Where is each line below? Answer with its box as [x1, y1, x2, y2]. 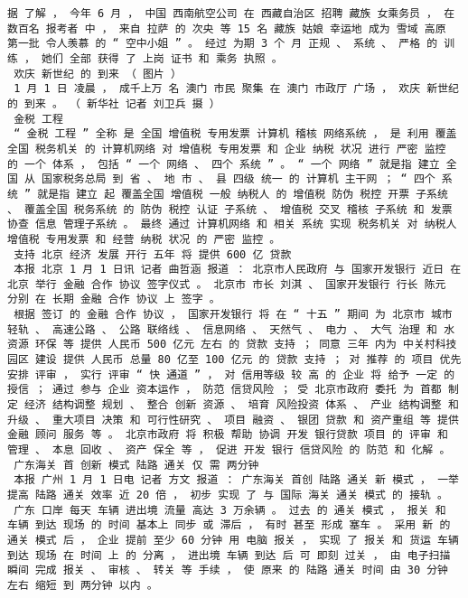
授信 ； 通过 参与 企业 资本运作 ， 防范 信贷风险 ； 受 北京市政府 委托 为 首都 [7, 383, 442, 397]
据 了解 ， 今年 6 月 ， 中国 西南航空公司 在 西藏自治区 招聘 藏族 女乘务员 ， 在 [7, 7, 455, 20]
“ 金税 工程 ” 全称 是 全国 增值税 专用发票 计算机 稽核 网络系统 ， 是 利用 [14, 127, 429, 141]
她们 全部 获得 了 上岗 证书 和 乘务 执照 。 [42, 51, 283, 65]
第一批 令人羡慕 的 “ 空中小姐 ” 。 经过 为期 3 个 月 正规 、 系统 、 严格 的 [7, 37, 438, 51]
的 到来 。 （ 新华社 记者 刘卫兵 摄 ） [7, 97, 220, 110]
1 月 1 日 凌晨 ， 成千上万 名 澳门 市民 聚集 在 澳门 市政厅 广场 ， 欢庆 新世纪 [14, 82, 459, 96]
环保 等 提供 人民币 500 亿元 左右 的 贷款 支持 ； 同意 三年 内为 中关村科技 [34, 338, 457, 351]
